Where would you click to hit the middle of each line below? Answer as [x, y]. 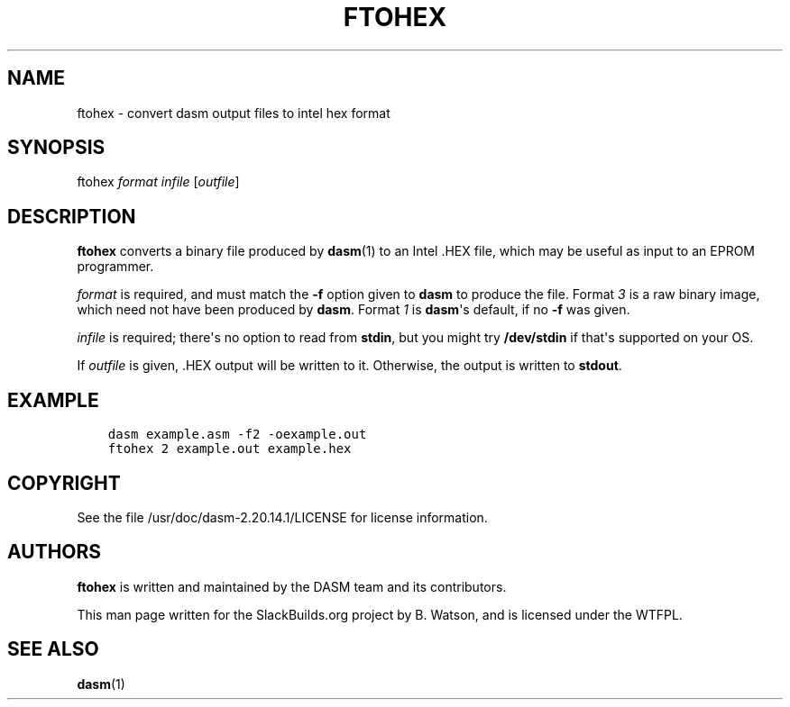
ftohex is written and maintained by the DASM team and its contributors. [292, 586]
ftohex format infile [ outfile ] [158, 182]
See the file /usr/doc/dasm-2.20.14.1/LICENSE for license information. [282, 517]
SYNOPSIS [56, 148]
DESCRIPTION [72, 216]
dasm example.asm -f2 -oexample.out [237, 435]
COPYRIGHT [64, 483]
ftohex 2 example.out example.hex [230, 449]
